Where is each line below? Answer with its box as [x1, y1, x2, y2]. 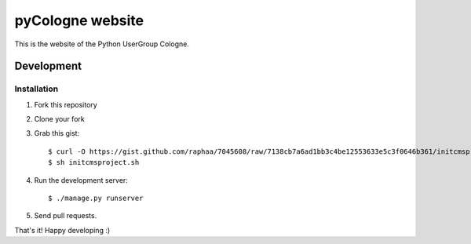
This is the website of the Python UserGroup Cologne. [14, 39, 190, 49]
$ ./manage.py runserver [48, 194, 144, 203]
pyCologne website [14, 12, 144, 29]
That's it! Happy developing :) [14, 225, 111, 235]
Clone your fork [34, 115, 86, 124]
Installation [14, 83, 59, 94]
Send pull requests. [34, 211, 97, 220]
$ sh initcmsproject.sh [48, 158, 140, 167]
